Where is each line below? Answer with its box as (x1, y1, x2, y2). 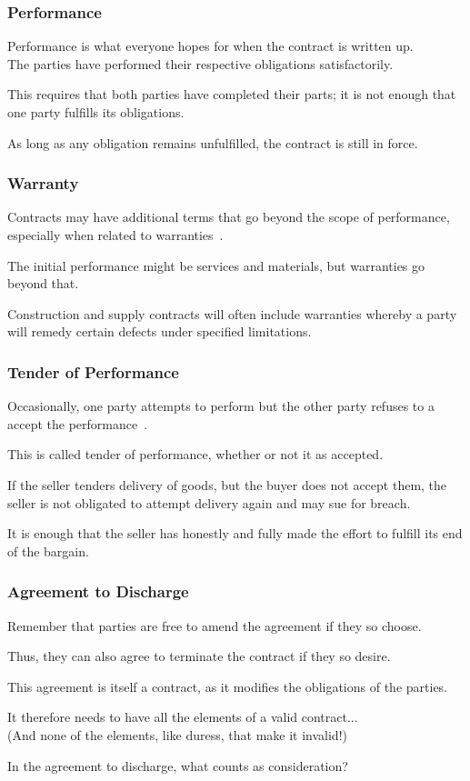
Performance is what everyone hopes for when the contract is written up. (7, 36, 414, 55)
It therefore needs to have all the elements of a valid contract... (7, 707, 358, 726)
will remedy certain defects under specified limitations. (7, 322, 312, 341)
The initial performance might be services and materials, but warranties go (7, 255, 425, 275)
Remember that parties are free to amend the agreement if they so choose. (7, 616, 422, 635)
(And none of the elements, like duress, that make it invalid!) (7, 725, 347, 744)
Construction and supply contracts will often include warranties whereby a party (7, 304, 457, 323)
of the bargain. (7, 541, 89, 560)
